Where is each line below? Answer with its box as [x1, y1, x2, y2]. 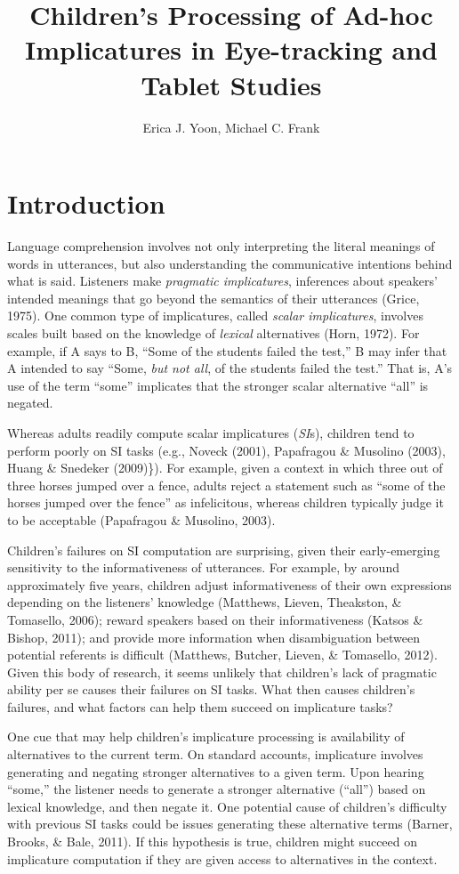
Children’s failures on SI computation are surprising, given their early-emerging [7, 540, 440, 559]
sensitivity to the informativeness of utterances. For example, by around [7, 558, 399, 577]
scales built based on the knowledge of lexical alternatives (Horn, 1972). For [7, 324, 420, 342]
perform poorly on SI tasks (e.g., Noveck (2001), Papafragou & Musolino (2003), [7, 441, 446, 459]
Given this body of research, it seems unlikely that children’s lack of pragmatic [7, 662, 437, 681]
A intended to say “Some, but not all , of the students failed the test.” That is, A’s [7, 359, 453, 377]
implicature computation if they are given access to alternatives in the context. [7, 849, 438, 868]
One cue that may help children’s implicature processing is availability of [7, 727, 405, 746]
